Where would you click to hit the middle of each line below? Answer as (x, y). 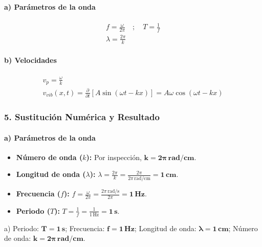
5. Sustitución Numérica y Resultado (82, 117)
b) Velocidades (30, 60)
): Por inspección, (114, 157)
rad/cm (142, 178)
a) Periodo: (21, 228)
